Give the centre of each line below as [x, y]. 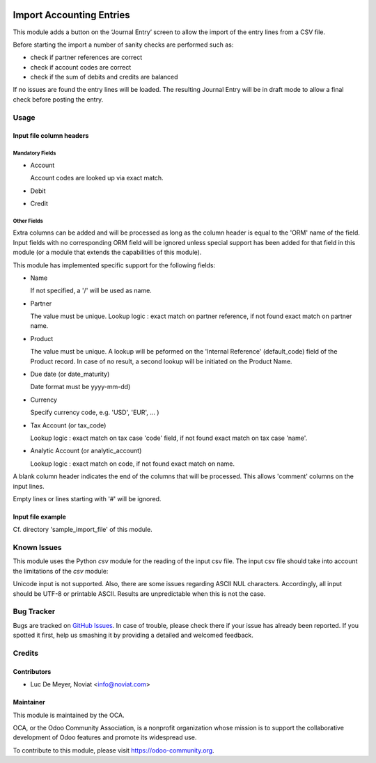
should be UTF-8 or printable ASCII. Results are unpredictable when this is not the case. [139, 593]
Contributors [32, 671]
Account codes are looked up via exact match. [97, 178]
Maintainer [29, 702]
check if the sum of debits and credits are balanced [104, 77]
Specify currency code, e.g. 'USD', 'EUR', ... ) [95, 412]
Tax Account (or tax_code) [68, 425]
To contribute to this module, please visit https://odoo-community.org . [114, 750]
